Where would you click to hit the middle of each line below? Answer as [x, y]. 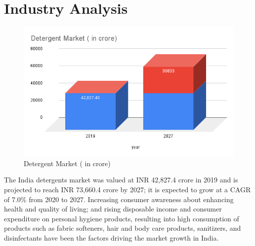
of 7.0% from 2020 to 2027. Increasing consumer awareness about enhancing [119, 199]
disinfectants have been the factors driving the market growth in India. [111, 238]
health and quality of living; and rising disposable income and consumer [113, 209]
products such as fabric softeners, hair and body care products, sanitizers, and [123, 228]
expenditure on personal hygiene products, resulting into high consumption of [122, 218]
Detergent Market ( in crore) [67, 163]
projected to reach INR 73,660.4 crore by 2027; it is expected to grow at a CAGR [127, 190]
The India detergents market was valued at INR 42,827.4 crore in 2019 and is [121, 180]
